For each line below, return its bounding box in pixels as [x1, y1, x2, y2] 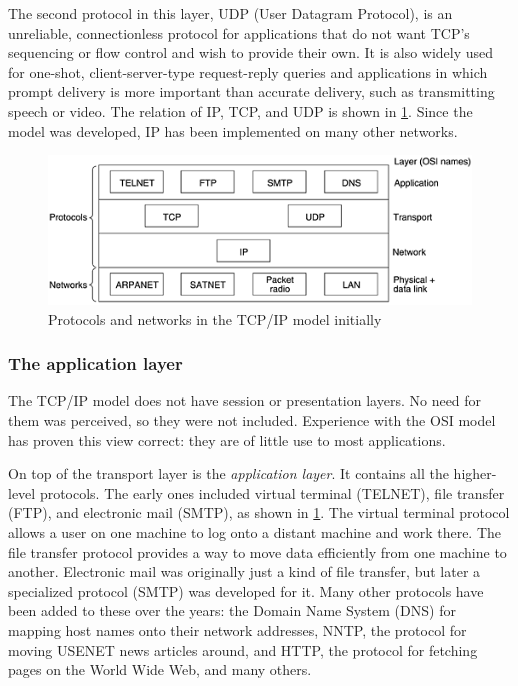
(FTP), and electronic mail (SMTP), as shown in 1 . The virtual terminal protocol [8, 502, 510, 523]
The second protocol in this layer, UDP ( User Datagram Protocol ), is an [8, 3, 453, 23]
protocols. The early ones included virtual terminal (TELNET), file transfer [39, 482, 505, 503]
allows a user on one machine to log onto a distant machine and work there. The [8, 521, 502, 542]
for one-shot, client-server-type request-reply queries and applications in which [8, 61, 488, 82]
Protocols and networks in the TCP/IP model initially [48, 308, 382, 329]
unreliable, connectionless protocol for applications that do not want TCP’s [8, 22, 470, 43]
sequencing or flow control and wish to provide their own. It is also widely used [8, 42, 494, 63]
